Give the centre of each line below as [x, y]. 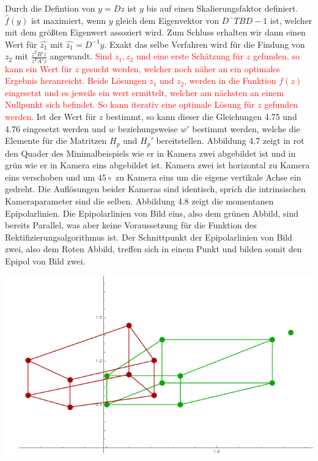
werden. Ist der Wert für [51, 117]
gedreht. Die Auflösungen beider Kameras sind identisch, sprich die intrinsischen [155, 189]
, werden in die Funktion [230, 81]
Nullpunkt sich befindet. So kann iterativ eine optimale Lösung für [130, 104]
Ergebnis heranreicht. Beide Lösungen [76, 81]
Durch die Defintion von [50, 8]
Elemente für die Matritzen [56, 141]
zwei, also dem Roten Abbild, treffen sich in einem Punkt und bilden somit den [153, 249]
